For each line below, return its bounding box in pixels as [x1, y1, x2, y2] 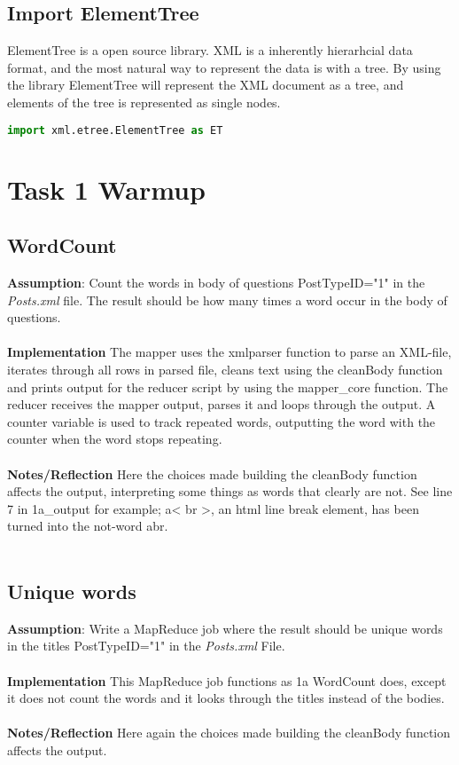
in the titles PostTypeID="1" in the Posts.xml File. [7, 636, 285, 655]
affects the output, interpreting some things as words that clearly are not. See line [7, 482, 453, 501]
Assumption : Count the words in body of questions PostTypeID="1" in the [7, 273, 425, 292]
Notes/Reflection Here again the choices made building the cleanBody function [7, 723, 451, 742]
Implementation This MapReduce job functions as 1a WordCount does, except [7, 671, 447, 690]
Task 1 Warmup [7, 170, 206, 207]
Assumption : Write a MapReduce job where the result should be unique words [7, 619, 443, 637]
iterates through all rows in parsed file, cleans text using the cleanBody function [7, 360, 443, 378]
